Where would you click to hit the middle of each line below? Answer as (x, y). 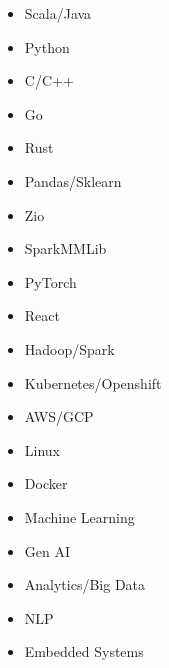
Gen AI (47, 550)
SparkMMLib (65, 248)
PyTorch (50, 281)
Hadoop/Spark (69, 348)
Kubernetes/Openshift (93, 382)
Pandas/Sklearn (73, 180)
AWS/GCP (59, 416)
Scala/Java (58, 13)
